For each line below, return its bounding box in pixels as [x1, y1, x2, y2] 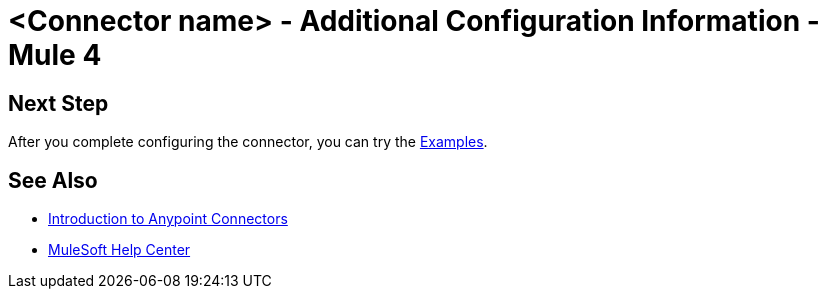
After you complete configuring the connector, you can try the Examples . [8, 133, 488, 151]
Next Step [8, 90, 109, 116]
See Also [8, 167, 98, 193]
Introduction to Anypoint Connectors [48, 210, 288, 228]
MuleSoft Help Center [48, 241, 191, 259]
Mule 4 [8, 38, 102, 72]
